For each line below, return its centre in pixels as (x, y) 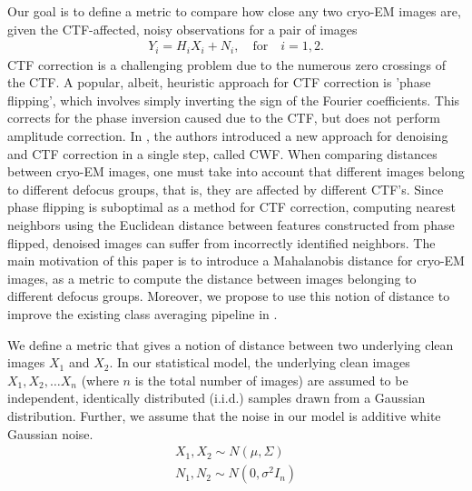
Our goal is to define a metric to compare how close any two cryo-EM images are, (234, 11)
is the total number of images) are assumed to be (271, 380)
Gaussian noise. (50, 433)
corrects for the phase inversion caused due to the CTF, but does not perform (224, 118)
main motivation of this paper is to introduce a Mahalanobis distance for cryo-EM (236, 261)
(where (100, 380)
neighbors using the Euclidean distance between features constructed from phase (231, 225)
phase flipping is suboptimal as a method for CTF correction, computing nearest (231, 207)
